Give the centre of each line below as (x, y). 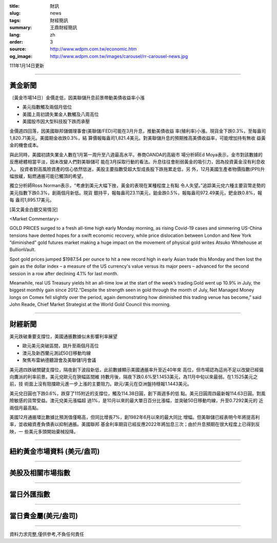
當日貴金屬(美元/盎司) (44, 516)
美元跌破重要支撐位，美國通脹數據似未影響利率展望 (63, 336)
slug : (15, 13)
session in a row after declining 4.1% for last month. (64, 273)
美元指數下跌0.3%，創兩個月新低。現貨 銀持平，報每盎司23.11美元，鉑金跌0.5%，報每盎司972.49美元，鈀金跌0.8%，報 (136, 193)
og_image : (21, 56)
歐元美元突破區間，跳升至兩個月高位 (61, 346)
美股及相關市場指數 (40, 472)
